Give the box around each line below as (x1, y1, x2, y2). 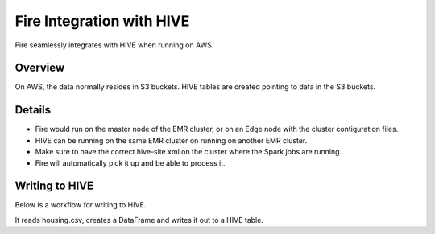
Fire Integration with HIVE (14, 12, 190, 30)
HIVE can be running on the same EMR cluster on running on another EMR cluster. (35, 135, 308, 145)
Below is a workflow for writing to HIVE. (14, 200, 147, 210)
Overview (14, 61, 65, 75)
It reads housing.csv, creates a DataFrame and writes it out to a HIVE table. (14, 215, 263, 224)
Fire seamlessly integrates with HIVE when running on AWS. (14, 40, 214, 50)
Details (14, 103, 52, 117)
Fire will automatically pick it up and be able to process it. (35, 158, 226, 168)
